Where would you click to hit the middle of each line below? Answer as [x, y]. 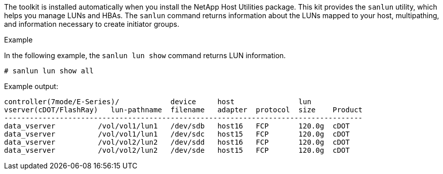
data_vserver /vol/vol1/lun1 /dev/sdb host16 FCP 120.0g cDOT [177, 126]
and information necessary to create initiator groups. [92, 24]
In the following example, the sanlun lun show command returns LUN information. [145, 55]
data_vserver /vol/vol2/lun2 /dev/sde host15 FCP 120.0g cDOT [177, 150]
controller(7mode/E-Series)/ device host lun [158, 102]
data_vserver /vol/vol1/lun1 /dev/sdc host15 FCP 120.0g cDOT [177, 134]
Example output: [31, 86]
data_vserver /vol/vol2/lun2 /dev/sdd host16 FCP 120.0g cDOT [177, 142]
